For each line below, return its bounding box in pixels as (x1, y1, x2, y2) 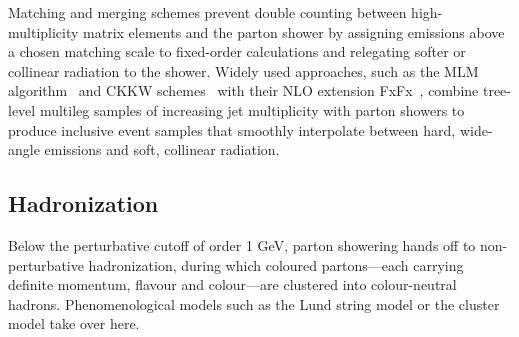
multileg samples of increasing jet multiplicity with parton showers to (39, 99, 465, 120)
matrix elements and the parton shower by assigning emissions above (83, 21, 505, 42)
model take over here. (8, 313, 140, 334)
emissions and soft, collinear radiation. (44, 139, 280, 160)
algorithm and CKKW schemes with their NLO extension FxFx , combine (8, 80, 479, 101)
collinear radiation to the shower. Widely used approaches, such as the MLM (8, 60, 479, 81)
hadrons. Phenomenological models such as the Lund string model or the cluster (8, 293, 500, 314)
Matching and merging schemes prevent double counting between (8, 2, 407, 22)
